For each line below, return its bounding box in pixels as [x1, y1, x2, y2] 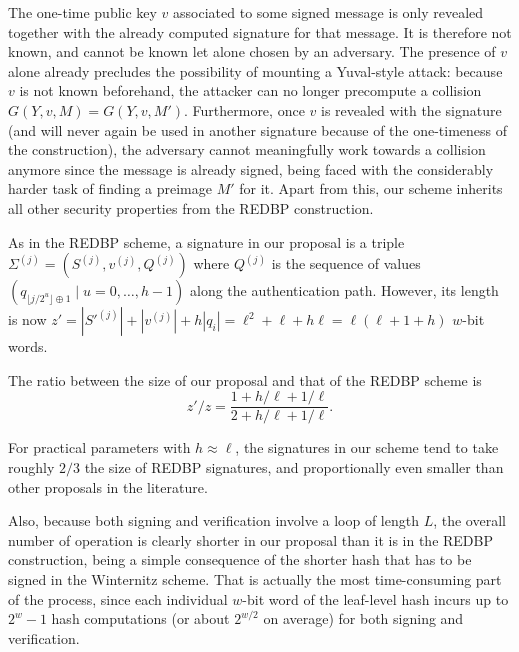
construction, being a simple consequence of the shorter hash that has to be [8, 549, 472, 570]
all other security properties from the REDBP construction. [8, 197, 374, 218]
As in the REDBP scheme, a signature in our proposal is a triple [8, 231, 405, 252]
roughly [8, 456, 55, 477]
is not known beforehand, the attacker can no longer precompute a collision [19, 80, 482, 101]
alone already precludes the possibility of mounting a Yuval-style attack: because [8, 60, 503, 81]
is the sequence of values [271, 253, 421, 274]
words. [8, 336, 48, 357]
